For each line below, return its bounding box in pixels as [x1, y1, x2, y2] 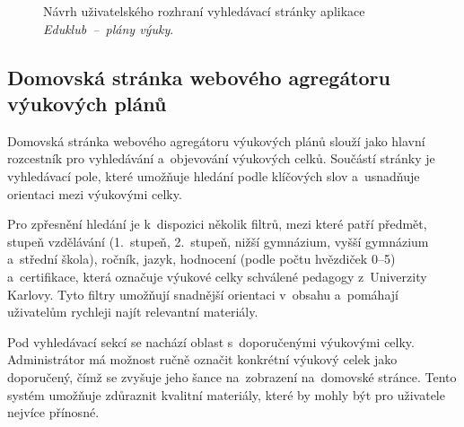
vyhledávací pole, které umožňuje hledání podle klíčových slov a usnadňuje [7, 166, 420, 185]
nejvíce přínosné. [7, 403, 100, 422]
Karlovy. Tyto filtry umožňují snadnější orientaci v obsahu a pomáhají [7, 284, 398, 303]
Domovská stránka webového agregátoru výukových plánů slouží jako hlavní [7, 131, 425, 150]
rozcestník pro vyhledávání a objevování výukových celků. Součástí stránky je [7, 149, 435, 168]
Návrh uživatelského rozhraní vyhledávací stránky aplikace [43, 2, 365, 20]
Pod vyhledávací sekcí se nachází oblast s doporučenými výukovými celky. [7, 332, 415, 351]
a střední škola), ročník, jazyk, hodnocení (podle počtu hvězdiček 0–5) [7, 249, 396, 268]
